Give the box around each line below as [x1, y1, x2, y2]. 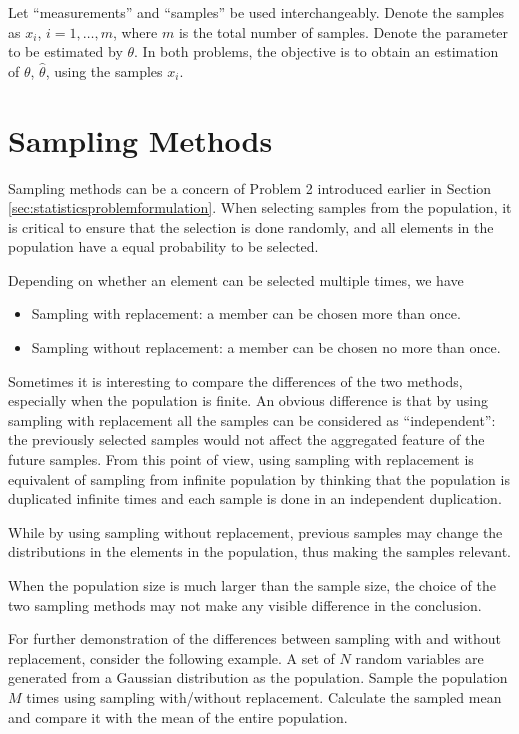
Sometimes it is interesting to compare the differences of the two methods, [8, 370, 463, 391]
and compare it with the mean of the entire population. [8, 706, 348, 727]
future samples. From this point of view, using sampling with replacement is [8, 449, 474, 470]
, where [112, 21, 158, 42]
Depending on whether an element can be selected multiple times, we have [8, 269, 464, 290]
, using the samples [45, 60, 163, 81]
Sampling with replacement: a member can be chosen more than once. [31, 303, 461, 324]
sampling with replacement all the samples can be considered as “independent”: [8, 409, 496, 430]
